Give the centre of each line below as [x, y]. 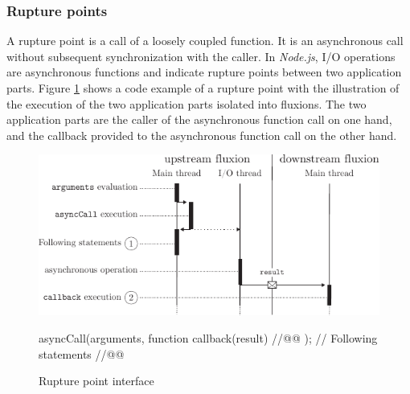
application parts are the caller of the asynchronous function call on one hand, [199, 119]
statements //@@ [82, 353]
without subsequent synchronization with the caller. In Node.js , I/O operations [201, 56]
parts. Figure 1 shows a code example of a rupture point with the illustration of [203, 88]
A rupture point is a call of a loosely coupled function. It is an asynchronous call [205, 41]
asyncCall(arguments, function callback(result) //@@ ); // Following [208, 338]
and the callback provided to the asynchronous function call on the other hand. [202, 135]
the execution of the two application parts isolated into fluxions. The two [187, 103]
